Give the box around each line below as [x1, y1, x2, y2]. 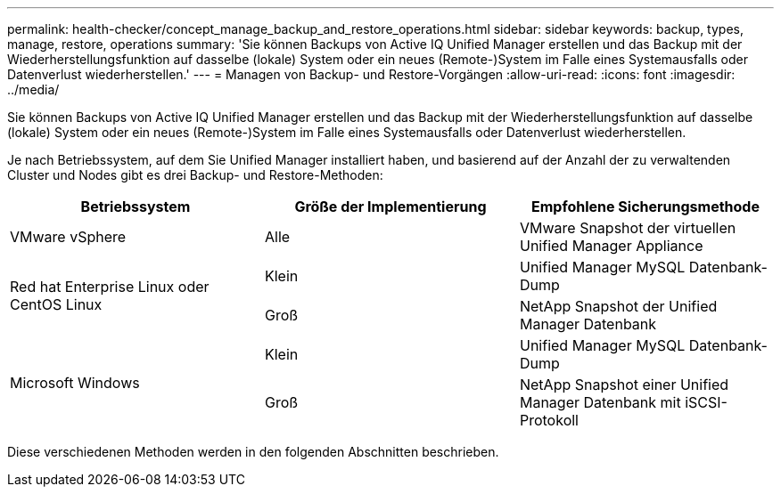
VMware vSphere [10, 228, 127, 246]
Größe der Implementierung [294, 198, 487, 215]
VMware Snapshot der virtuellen [519, 219, 736, 237]
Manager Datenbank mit [519, 393, 681, 411]
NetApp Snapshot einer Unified [519, 376, 729, 393]
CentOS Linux [10, 296, 103, 313]
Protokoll [519, 411, 579, 429]
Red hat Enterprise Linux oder [10, 278, 210, 296]
